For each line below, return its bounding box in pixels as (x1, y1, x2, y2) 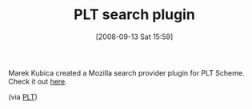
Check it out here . (8, 76, 68, 86)
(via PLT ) (8, 91, 38, 101)
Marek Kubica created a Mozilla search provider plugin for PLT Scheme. (8, 68, 245, 77)
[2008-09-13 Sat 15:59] (95, 32, 174, 41)
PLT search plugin (73, 6, 196, 24)
